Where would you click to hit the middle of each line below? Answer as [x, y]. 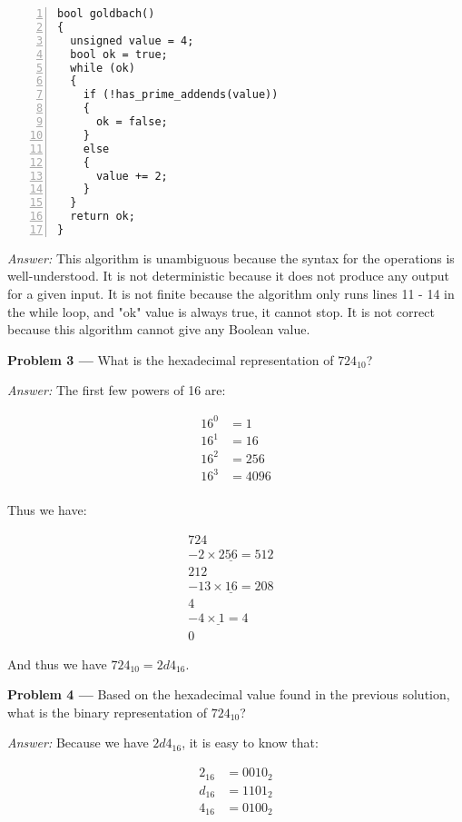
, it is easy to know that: [250, 743]
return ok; [103, 217]
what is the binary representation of [108, 712]
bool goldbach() [106, 14]
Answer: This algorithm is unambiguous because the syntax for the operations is [231, 257]
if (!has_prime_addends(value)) [181, 95]
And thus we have [57, 664]
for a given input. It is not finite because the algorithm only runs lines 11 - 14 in [231, 294]
